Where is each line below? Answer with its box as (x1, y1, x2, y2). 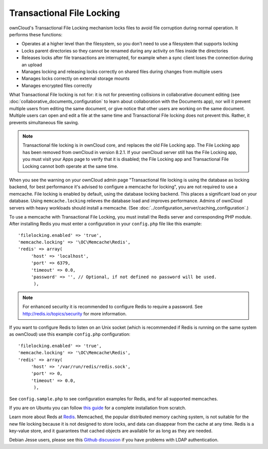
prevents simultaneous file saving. (9, 119, 79, 125)
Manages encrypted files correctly (21, 82, 92, 88)
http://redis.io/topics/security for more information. (22, 310, 127, 316)
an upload (21, 62, 42, 68)
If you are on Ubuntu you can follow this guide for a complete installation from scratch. (9, 405, 186, 411)
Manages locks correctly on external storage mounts (21, 75, 130, 81)
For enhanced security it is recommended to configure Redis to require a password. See (22, 303, 203, 310)
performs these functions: (9, 31, 63, 37)
